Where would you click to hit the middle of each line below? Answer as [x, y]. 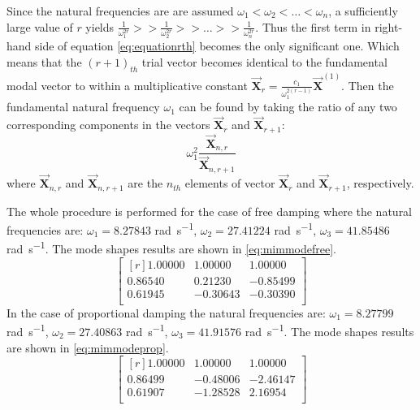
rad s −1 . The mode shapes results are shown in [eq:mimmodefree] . [171, 248]
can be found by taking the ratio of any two [288, 107]
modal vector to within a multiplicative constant [127, 85]
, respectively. [380, 183]
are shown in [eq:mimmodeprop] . [88, 347]
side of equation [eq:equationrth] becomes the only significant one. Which [217, 46]
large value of [40, 26]
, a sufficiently [363, 11]
